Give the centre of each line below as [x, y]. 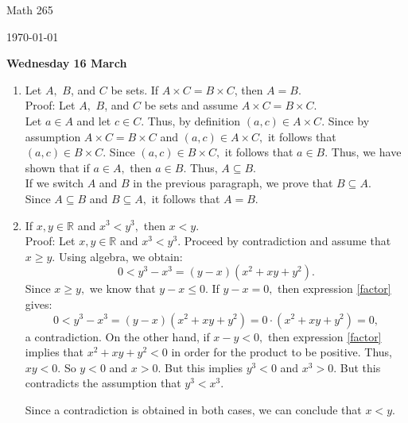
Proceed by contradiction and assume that [288, 241]
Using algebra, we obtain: [120, 256]
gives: [39, 304]
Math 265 [30, 10]
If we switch [54, 183]
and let [94, 120]
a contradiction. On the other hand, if [117, 336]
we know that [122, 288]
